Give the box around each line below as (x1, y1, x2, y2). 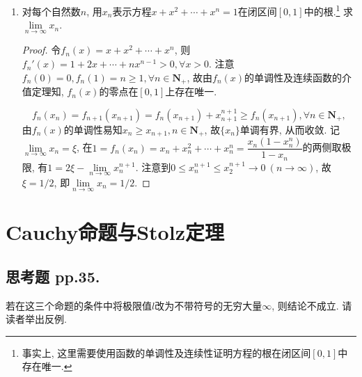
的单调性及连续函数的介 (244, 70, 352, 84)
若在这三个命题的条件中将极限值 (6, 298, 152, 312)
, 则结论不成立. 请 (271, 298, 352, 312)
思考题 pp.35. (6, 265, 100, 287)
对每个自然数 (22, 3, 81, 18)
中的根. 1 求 (304, 2, 354, 18)
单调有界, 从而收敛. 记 (239, 122, 340, 136)
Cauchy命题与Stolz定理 (6, 218, 224, 246)
